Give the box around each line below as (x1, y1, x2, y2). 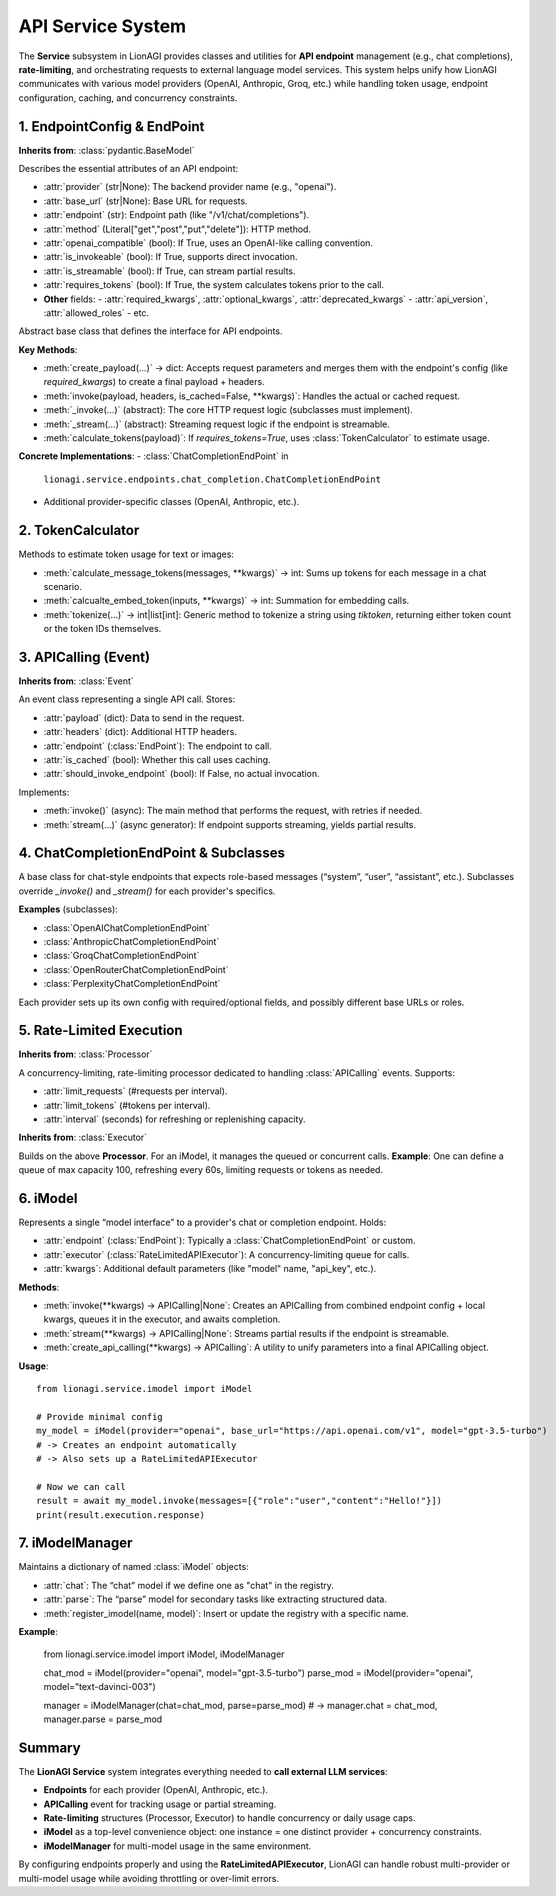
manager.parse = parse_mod (43, 1713, 163, 1725)
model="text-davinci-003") (43, 1681, 157, 1693)
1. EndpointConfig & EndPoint (18, 118, 205, 135)
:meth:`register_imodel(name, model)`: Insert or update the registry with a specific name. (43, 1607, 409, 1619)
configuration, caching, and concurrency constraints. (18, 91, 238, 104)
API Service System (18, 15, 187, 37)
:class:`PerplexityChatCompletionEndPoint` (43, 978, 221, 990)
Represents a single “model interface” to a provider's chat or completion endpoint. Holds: (18, 1216, 387, 1229)
